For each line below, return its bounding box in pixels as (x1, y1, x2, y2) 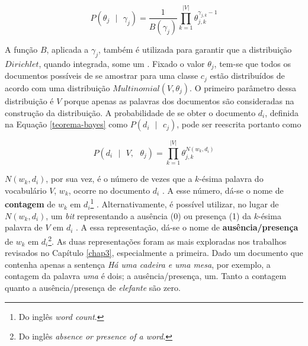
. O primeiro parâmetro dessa (190, 81, 297, 94)
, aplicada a (46, 43, 89, 56)
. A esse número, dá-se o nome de (162, 184, 284, 196)
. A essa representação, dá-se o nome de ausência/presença (76, 221, 299, 233)
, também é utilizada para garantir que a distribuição (98, 43, 292, 56)
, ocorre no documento (68, 184, 150, 196)
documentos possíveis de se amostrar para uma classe (5, 69, 198, 82)
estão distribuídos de (210, 69, 285, 82)
